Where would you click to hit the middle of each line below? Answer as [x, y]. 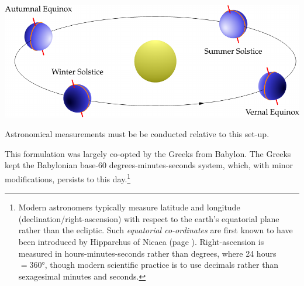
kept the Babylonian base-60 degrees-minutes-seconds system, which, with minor [149, 165]
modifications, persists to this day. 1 [68, 178]
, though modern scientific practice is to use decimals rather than [162, 265]
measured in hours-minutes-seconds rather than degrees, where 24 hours [147, 253]
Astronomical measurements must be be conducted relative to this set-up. [137, 134]
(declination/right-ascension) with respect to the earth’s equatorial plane [149, 218]
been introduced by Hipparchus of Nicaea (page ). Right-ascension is [141, 242]
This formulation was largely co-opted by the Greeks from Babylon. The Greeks [148, 153]
